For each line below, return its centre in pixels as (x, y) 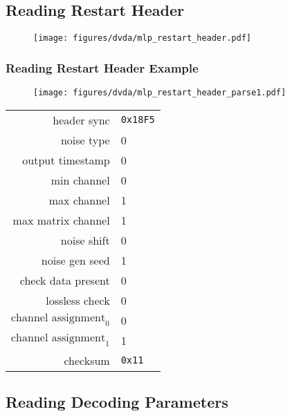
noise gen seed (75, 260)
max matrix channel (61, 220)
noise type (85, 140)
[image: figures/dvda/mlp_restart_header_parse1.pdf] (160, 93)
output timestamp (66, 160)
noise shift (85, 240)
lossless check (78, 300)
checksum (87, 360)
